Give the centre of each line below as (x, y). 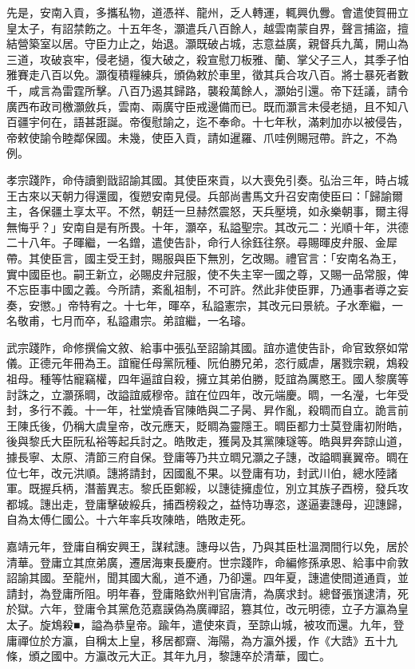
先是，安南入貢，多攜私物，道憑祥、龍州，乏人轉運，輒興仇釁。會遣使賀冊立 (207, 12)
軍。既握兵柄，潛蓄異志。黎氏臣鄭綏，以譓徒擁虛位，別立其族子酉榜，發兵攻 (207, 488)
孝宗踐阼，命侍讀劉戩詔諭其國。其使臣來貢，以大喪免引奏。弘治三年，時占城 (207, 179)
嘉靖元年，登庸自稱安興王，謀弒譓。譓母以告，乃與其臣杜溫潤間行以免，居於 (207, 546)
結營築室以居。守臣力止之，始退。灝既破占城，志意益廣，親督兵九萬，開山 (202, 44)
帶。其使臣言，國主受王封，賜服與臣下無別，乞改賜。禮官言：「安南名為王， (205, 257)
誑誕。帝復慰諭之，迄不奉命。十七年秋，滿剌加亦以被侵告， (252, 122)
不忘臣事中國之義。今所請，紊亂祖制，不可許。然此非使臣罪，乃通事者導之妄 (207, 289)
